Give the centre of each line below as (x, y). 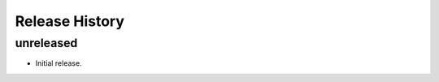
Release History (70, 21)
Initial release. (59, 63)
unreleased (46, 43)
